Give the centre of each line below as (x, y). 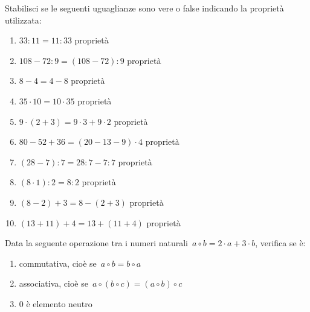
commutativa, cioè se (58, 263)
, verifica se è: (280, 243)
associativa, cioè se (53, 283)
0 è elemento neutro (56, 303)
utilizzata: (23, 20)
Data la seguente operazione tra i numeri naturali (96, 243)
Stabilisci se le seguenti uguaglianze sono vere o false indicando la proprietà (144, 8)
